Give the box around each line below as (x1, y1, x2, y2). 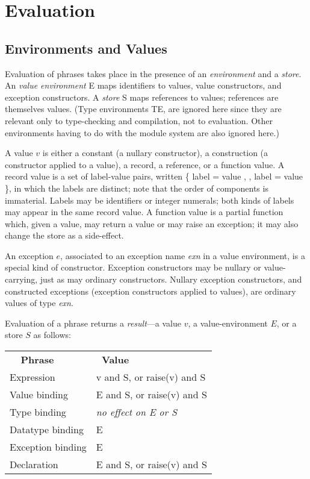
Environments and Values (5, 39, 167, 57)
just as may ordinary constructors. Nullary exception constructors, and (40, 273, 302, 286)
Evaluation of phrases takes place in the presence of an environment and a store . (5, 67, 302, 80)
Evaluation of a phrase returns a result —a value (5, 316, 182, 329)
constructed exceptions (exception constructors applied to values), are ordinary (5, 284, 296, 297)
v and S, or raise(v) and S (96, 370, 206, 384)
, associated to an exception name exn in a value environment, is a (60, 249, 305, 261)
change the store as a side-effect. (5, 229, 124, 242)
